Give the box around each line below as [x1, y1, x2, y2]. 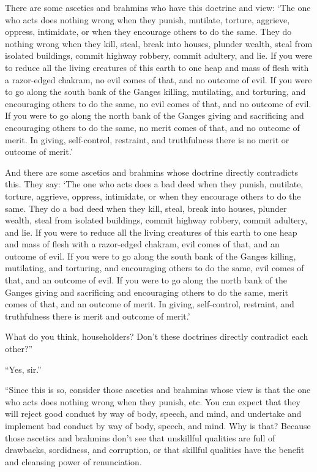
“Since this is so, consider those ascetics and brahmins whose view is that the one [5, 383, 311, 396]
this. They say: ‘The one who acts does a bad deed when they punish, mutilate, [5, 178, 304, 190]
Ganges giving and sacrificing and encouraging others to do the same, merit [5, 285, 288, 298]
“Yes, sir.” [5, 362, 42, 375]
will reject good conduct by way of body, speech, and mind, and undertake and [5, 407, 302, 420]
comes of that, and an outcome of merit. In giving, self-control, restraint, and [5, 298, 294, 310]
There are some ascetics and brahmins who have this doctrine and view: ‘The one [5, 1, 311, 13]
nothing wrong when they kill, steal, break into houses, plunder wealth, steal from [5, 37, 313, 50]
